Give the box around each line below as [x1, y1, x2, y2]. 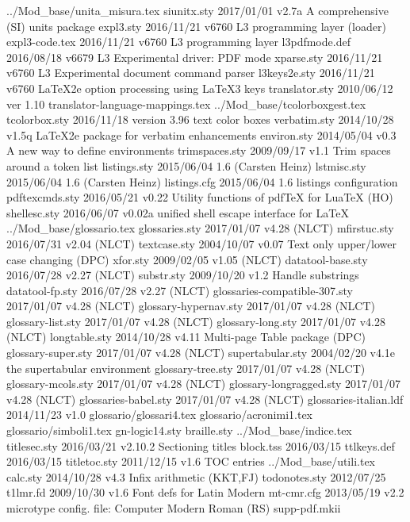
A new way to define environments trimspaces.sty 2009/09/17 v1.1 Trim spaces [6, 142, 391, 159]
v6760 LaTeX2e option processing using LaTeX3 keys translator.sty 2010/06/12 [6, 79, 393, 96]
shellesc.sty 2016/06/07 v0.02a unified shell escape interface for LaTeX [6, 204, 349, 221]
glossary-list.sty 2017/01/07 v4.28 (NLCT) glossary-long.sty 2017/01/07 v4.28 [6, 313, 385, 329]
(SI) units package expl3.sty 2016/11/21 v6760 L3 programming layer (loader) [6, 17, 386, 34]
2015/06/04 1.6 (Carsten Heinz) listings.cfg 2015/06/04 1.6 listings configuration [6, 173, 398, 190]
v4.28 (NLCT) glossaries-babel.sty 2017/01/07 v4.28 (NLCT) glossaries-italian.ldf [6, 390, 404, 407]
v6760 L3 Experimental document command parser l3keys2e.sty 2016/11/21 [6, 64, 375, 81]
